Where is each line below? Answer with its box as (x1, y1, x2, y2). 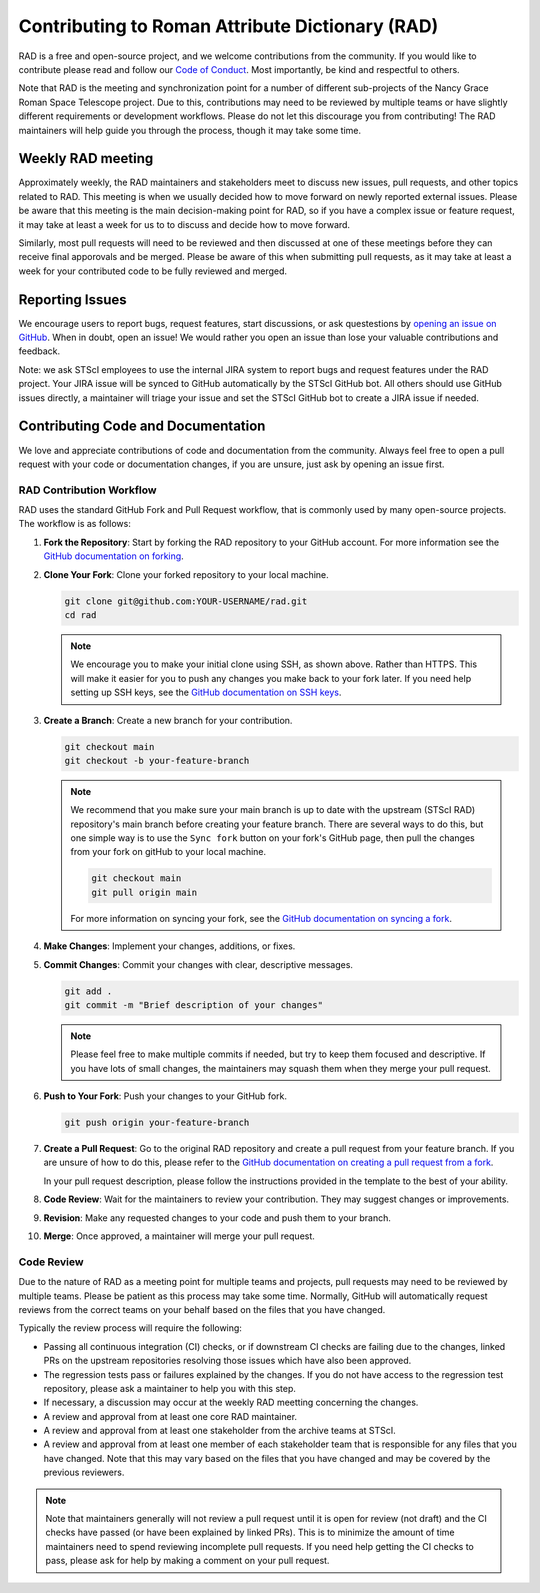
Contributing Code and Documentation (18, 418, 266, 435)
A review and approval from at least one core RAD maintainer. (43, 1410, 298, 1422)
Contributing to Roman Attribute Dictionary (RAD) (18, 15, 439, 37)
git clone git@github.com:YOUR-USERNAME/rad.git (64, 595, 308, 607)
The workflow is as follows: (18, 518, 132, 530)
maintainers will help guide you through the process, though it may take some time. (18, 124, 362, 136)
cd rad (64, 609, 97, 620)
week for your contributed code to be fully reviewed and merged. (18, 265, 288, 277)
